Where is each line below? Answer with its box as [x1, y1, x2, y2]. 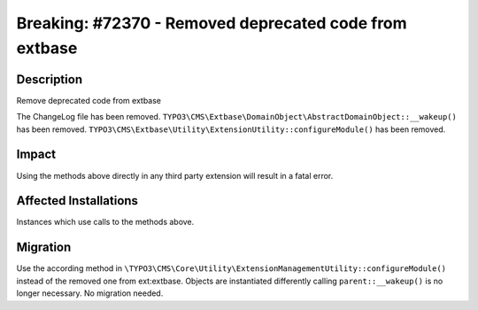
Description [16, 72, 83, 87]
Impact [16, 147, 57, 162]
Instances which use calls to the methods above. [16, 217, 195, 228]
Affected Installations [16, 193, 139, 208]
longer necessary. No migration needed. [16, 288, 164, 298]
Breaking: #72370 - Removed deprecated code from [16, 13, 407, 33]
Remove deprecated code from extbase [16, 95, 162, 105]
